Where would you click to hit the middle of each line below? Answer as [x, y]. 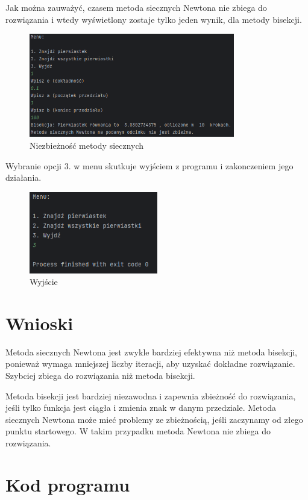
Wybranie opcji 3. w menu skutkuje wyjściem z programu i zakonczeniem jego [149, 165]
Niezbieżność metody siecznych [87, 145]
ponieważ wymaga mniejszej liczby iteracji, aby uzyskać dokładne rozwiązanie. [150, 364]
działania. [24, 177]
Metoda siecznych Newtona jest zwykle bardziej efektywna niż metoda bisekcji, [152, 352]
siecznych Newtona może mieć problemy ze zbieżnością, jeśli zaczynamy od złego [154, 419]
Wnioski [39, 323]
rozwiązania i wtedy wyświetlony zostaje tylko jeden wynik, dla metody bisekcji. [154, 19]
